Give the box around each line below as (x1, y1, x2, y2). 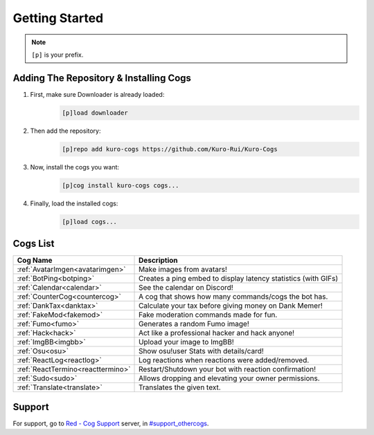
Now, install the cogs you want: (30, 163, 120, 171)
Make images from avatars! (139, 265, 228, 275)
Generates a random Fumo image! (139, 319, 249, 328)
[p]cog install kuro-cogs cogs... (62, 181, 179, 189)
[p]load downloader (62, 109, 128, 117)
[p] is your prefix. (31, 50, 84, 59)
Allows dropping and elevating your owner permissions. (139, 373, 320, 383)
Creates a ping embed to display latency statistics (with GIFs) (139, 274, 339, 284)
